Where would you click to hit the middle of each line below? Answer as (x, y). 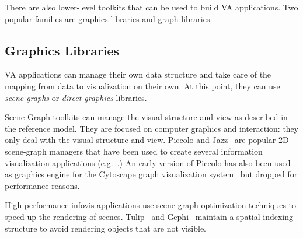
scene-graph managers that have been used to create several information (134, 151)
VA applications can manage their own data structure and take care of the (138, 74)
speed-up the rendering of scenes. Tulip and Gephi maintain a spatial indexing (149, 216)
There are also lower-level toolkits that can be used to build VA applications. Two (151, 7)
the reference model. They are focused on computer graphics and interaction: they (152, 128)
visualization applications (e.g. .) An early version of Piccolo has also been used (148, 162)
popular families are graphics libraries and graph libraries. (109, 18)
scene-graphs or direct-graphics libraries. (76, 97)
